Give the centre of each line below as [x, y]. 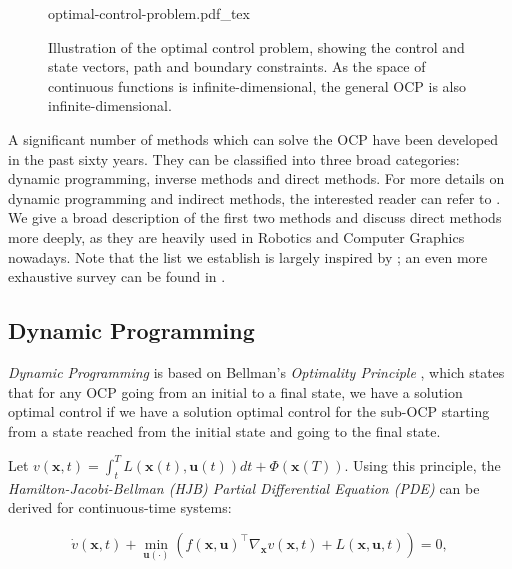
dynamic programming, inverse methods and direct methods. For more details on [256, 178]
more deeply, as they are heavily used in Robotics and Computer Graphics [236, 236]
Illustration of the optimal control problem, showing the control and [256, 46]
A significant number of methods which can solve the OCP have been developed [253, 138]
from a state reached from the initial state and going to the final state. [224, 430]
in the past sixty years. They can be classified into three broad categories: [234, 158]
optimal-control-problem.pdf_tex [149, 13]
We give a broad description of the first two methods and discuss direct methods [255, 217]
